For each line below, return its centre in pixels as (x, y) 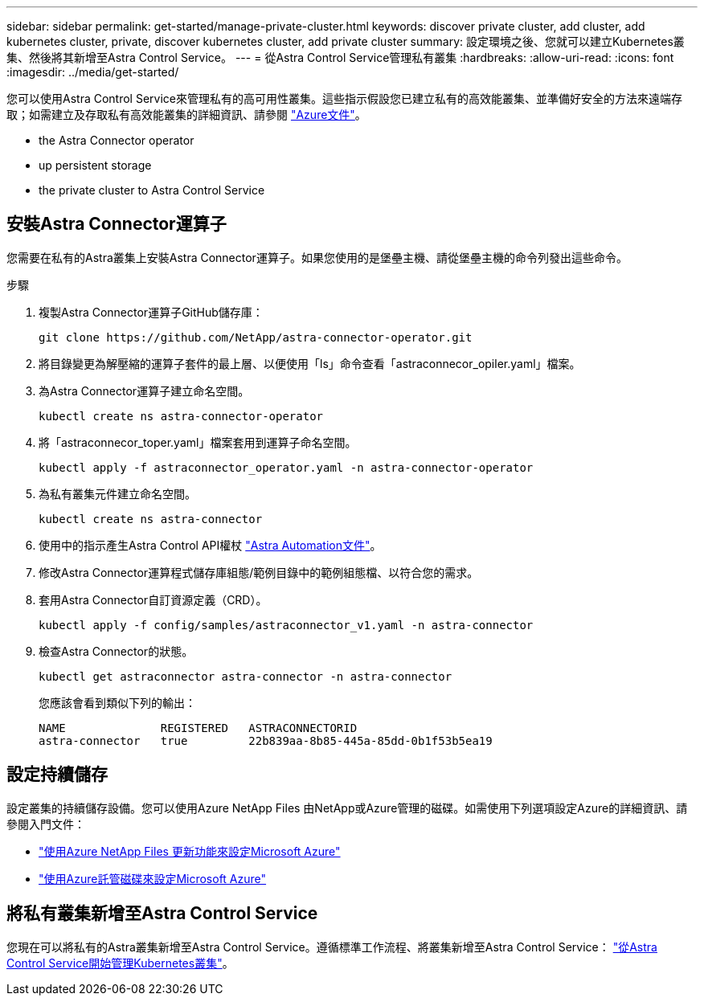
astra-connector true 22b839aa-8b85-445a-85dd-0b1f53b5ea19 (266, 740)
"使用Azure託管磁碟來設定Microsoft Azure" (153, 878)
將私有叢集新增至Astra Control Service (162, 914)
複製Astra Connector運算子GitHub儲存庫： (151, 312)
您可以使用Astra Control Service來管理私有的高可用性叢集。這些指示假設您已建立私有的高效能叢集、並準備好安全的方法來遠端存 (344, 98)
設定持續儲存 (57, 775)
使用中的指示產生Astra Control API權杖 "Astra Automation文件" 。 (210, 545)
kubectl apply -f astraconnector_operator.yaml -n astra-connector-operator (286, 467)
